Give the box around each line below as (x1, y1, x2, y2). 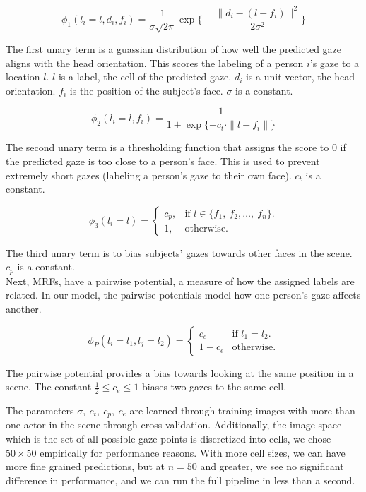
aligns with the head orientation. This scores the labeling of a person (6, 55, 304, 70)
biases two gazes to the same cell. (142, 379, 287, 394)
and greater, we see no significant (200, 459, 344, 474)
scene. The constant (6, 379, 92, 394)
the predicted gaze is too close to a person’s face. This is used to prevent (6, 153, 320, 168)
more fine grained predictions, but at (6, 459, 165, 474)
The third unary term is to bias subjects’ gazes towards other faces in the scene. (6, 245, 353, 260)
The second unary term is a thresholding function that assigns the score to (6, 140, 329, 155)
